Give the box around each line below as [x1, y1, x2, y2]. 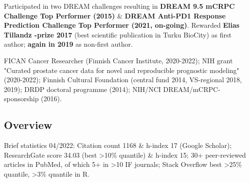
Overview [4, 117, 53, 132]
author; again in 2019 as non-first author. [4, 39, 133, 49]
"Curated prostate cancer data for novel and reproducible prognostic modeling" [4, 65, 239, 75]
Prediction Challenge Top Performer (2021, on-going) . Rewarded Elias [4, 20, 240, 30]
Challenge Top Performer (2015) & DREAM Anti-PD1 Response [4, 10, 226, 20]
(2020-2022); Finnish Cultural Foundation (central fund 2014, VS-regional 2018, [4, 74, 242, 85]
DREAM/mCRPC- [163, 84, 220, 94]
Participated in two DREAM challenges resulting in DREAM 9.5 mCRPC [4, 1, 235, 11]
